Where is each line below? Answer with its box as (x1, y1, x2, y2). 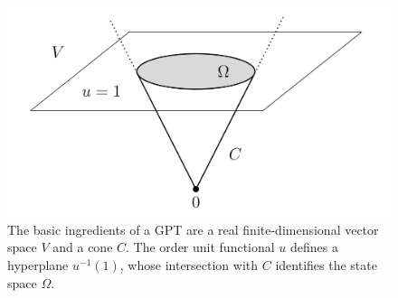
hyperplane (7, 256, 69, 275)
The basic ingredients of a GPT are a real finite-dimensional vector (7, 219, 379, 238)
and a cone (52, 237, 113, 256)
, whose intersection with (119, 256, 259, 275)
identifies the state (275, 256, 377, 275)
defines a (289, 237, 338, 256)
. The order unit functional (126, 237, 275, 256)
